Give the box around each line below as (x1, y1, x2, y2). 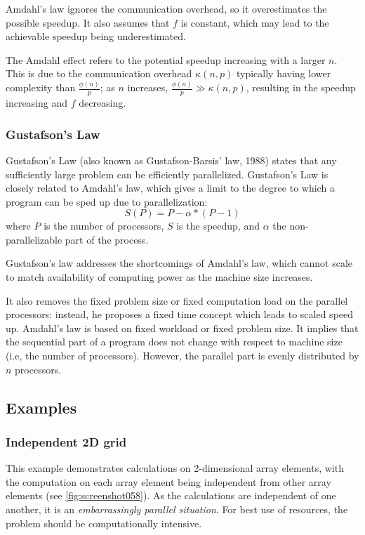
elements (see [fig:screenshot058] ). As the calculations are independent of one (6, 488, 336, 503)
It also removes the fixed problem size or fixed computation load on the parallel (6, 293, 348, 308)
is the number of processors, (44, 218, 164, 233)
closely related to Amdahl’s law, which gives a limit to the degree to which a (6, 180, 335, 195)
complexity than (6, 80, 76, 95)
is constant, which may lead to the (180, 15, 329, 29)
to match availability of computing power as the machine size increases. (6, 270, 313, 284)
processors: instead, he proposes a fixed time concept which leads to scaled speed (6, 307, 354, 322)
